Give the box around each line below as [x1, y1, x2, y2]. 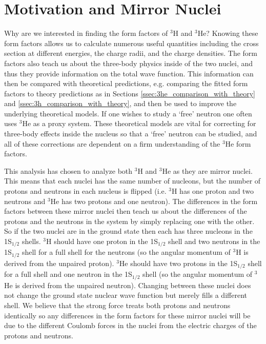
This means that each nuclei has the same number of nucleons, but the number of [4, 175, 261, 186]
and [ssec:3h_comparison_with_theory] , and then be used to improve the [4, 98, 237, 109]
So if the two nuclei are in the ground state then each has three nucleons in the [4, 226, 253, 236]
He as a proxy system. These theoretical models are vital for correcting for [22, 118, 256, 129]
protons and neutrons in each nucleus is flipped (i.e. [4, 186, 167, 196]
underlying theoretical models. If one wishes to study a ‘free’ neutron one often [4, 108, 252, 118]
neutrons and [4, 195, 46, 206]
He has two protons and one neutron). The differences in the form [50, 195, 258, 206]
